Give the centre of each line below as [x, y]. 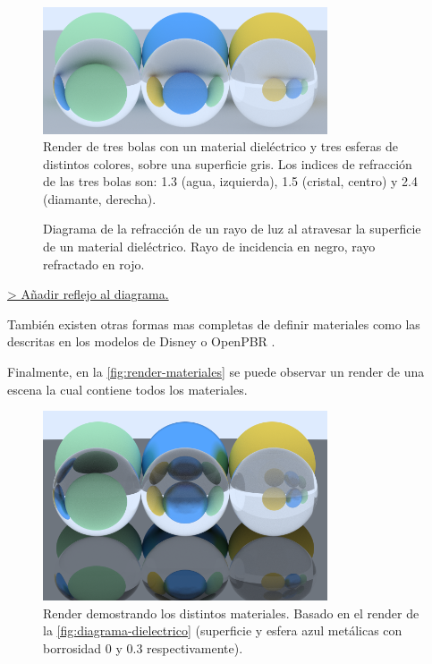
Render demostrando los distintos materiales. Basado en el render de [231, 613]
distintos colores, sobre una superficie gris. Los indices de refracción [228, 163]
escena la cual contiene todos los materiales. [127, 389]
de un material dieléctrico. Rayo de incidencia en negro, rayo [209, 247]
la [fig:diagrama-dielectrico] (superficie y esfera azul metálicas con [223, 630]
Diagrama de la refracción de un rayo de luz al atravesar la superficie [232, 229]
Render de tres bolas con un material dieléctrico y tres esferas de [221, 146]
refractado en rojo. [94, 264]
